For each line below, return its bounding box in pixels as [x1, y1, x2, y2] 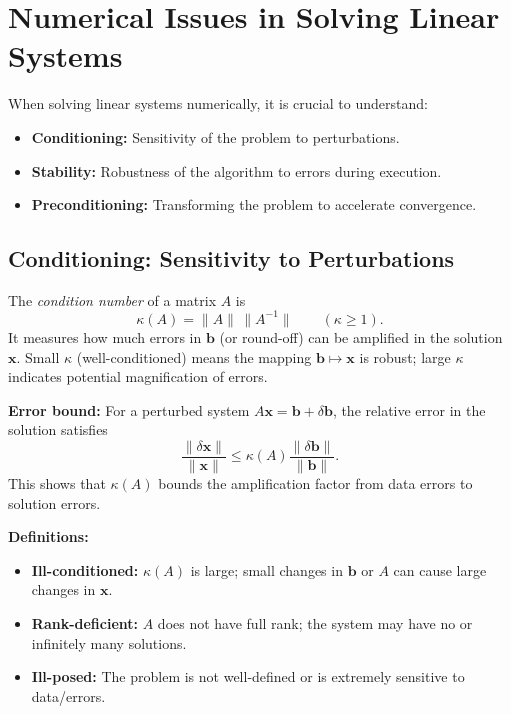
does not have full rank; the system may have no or [157, 612, 473, 633]
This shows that [8, 473, 106, 494]
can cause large [393, 559, 487, 580]
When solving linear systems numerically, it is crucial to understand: [8, 93, 428, 114]
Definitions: [8, 526, 89, 547]
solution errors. [8, 492, 101, 513]
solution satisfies [8, 419, 108, 440]
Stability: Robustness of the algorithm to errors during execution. [31, 160, 442, 181]
